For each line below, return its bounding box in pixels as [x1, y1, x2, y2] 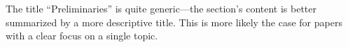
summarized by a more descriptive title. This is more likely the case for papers [6, 15, 342, 29]
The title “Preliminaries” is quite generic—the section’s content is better [6, 1, 317, 15]
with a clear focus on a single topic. [6, 28, 158, 43]
